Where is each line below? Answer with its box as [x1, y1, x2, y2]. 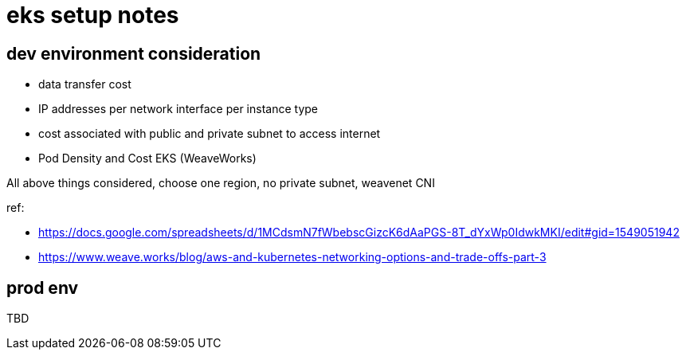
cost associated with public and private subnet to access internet [38, 127, 381, 141]
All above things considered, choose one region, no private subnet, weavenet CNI [6, 176, 435, 190]
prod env [6, 277, 79, 298]
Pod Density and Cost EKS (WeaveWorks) [38, 151, 257, 166]
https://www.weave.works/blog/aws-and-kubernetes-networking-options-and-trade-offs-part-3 [38, 250, 547, 264]
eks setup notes [6, 2, 179, 29]
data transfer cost [38, 77, 131, 92]
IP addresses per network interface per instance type [38, 102, 318, 116]
